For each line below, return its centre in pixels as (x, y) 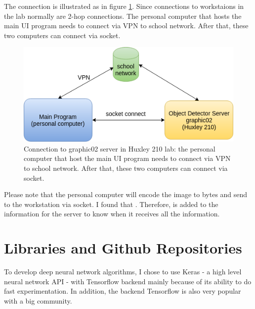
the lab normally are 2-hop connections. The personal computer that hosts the (123, 16)
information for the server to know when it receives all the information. (112, 214)
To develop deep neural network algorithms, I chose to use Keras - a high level (123, 272)
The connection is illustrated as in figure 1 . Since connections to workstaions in (124, 6)
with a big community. (38, 300)
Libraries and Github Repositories (123, 248)
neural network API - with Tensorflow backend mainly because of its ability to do (128, 281)
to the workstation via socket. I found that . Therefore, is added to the (111, 204)
